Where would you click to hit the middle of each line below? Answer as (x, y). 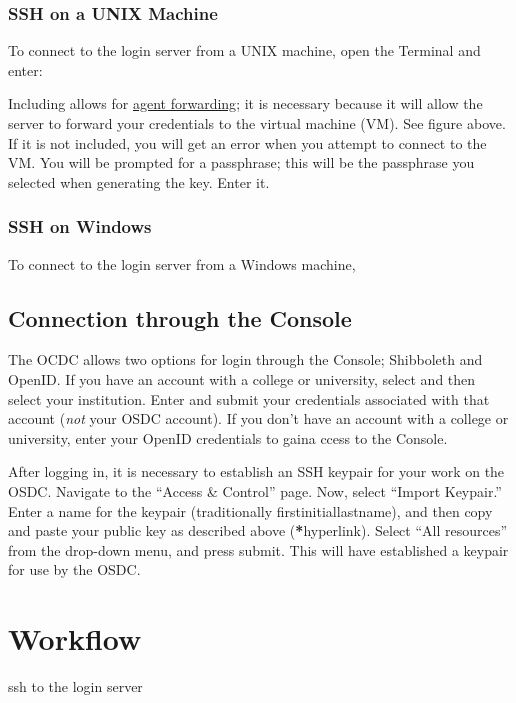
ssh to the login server (75, 686)
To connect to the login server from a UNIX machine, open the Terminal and (244, 50)
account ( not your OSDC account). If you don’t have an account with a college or (258, 418)
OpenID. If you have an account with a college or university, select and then (242, 378)
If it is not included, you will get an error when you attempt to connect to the (247, 142)
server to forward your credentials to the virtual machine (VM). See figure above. (257, 123)
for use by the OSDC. (74, 569)
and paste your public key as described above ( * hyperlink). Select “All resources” (258, 530)
